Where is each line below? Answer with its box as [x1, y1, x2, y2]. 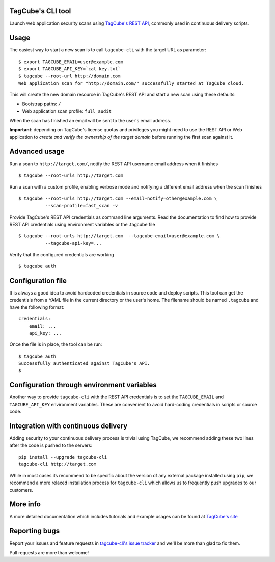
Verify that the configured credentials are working [9, 251, 114, 257]
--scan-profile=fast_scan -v [45, 203, 118, 208]
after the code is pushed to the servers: [9, 442, 93, 448]
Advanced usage [9, 147, 65, 156]
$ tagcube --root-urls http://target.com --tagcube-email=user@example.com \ [18, 233, 220, 239]
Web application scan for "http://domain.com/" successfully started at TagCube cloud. [18, 80, 244, 86]
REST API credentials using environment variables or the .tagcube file [9, 221, 155, 227]
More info [9, 500, 41, 509]
